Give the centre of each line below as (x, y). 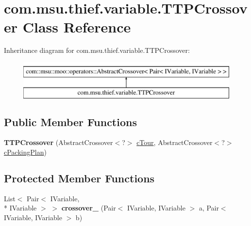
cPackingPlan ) (25, 152)
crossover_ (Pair (89, 208)
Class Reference (77, 27)
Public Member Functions (70, 122)
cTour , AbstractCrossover (175, 142)
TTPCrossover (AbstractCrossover (59, 142)
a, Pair (209, 208)
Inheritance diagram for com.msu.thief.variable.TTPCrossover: (97, 50)
